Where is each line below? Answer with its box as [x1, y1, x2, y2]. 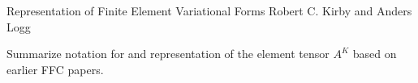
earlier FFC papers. [6, 60, 104, 77]
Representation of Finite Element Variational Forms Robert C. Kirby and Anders [6, 2, 412, 19]
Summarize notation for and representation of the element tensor [6, 45, 330, 62]
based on [352, 45, 397, 62]
